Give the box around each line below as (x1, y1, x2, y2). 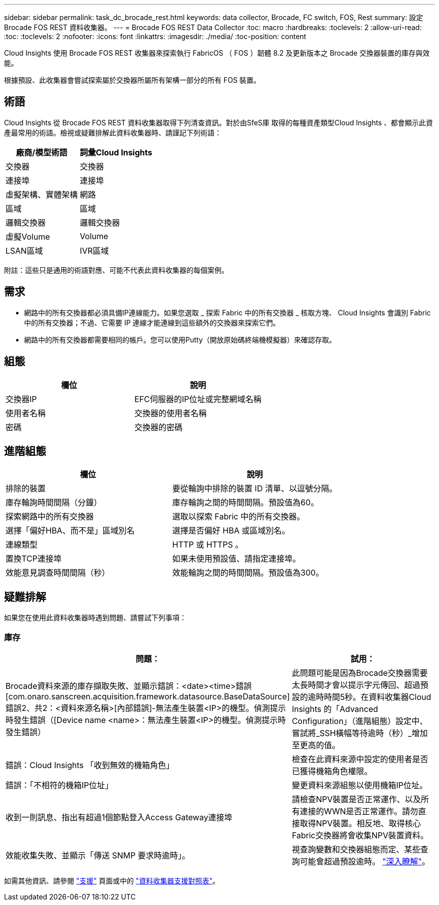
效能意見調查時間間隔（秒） (6, 568, 110, 578)
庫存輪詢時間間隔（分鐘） (6, 497, 102, 508)
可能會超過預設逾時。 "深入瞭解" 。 (300, 856, 430, 866)
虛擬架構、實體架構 (6, 189, 78, 200)
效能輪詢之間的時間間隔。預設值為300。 (172, 568, 324, 578)
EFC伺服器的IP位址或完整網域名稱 (134, 394, 262, 404)
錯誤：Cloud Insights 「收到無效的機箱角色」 (6, 760, 174, 770)
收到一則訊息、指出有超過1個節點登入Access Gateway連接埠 (6, 812, 233, 822)
